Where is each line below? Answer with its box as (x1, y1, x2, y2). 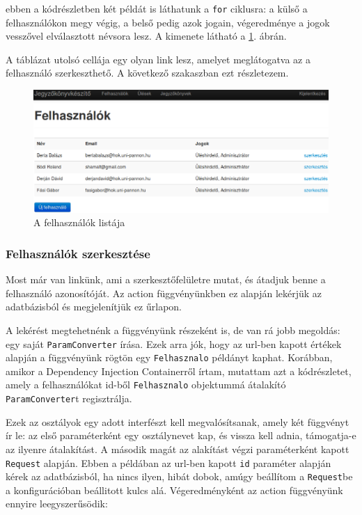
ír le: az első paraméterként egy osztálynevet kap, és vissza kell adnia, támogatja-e (6, 428, 356, 443)
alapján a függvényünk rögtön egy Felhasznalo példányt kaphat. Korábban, (6, 350, 333, 365)
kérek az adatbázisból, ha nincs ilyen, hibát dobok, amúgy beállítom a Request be (6, 469, 353, 484)
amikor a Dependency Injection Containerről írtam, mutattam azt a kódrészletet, (6, 363, 352, 378)
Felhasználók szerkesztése (6, 244, 150, 262)
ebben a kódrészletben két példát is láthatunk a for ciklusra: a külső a (6, 1, 308, 15)
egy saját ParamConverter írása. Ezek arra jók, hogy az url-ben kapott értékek (6, 336, 342, 351)
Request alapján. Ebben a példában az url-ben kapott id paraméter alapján (6, 455, 331, 470)
